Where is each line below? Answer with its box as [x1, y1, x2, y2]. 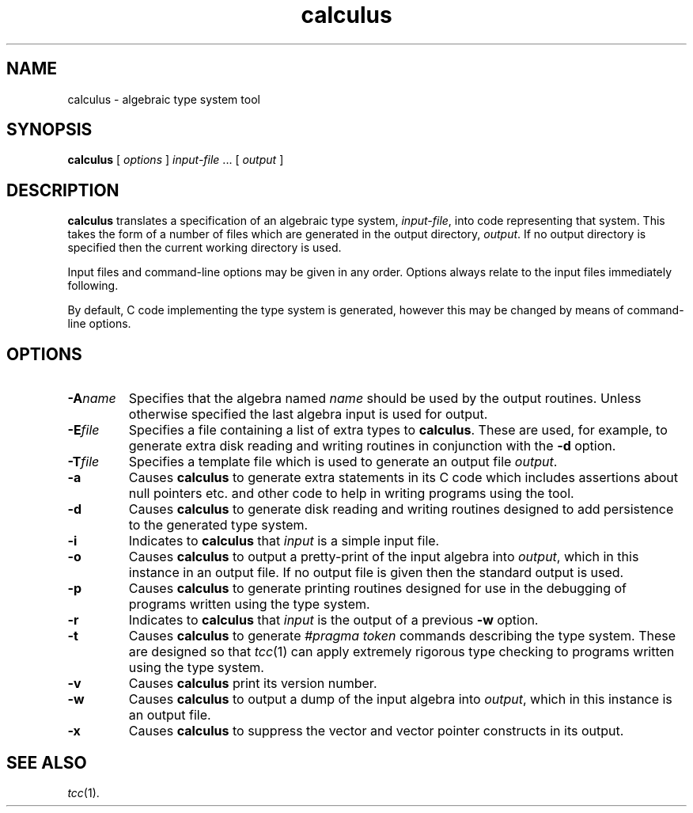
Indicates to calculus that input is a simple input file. [128, 533, 440, 549]
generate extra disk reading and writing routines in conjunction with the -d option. [128, 438, 616, 454]
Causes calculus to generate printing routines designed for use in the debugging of [128, 580, 627, 597]
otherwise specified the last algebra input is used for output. [128, 406, 488, 423]
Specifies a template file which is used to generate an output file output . [128, 454, 558, 470]
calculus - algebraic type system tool [67, 92, 260, 106]
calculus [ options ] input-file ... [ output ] [67, 153, 284, 167]
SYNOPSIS [6, 120, 93, 140]
